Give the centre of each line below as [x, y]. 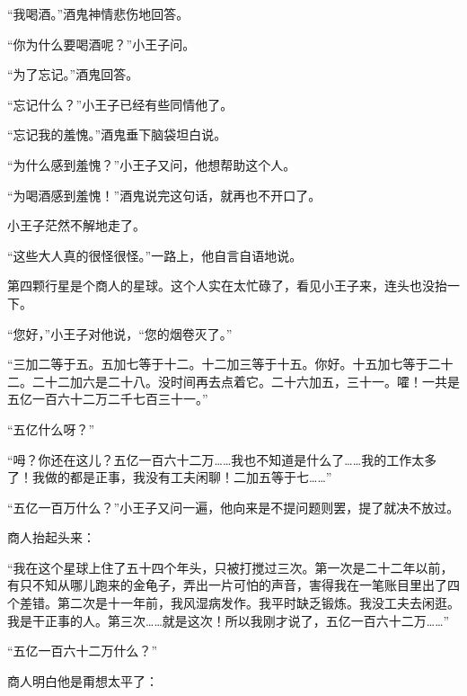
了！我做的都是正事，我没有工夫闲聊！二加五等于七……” [170, 477]
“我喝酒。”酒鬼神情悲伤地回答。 [98, 13]
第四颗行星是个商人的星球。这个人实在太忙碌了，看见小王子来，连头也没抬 [227, 286]
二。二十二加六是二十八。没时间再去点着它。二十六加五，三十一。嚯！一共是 [233, 381]
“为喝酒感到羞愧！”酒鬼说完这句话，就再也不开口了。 [164, 195]
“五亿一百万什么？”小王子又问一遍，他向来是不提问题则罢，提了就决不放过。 [233, 507]
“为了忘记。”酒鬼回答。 [73, 74]
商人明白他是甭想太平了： [83, 680]
